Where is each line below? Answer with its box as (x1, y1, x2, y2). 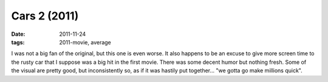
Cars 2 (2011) (11, 9, 79, 22)
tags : (11, 38, 25, 46)
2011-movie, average (59, 38, 112, 46)
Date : (11, 30, 26, 38)
